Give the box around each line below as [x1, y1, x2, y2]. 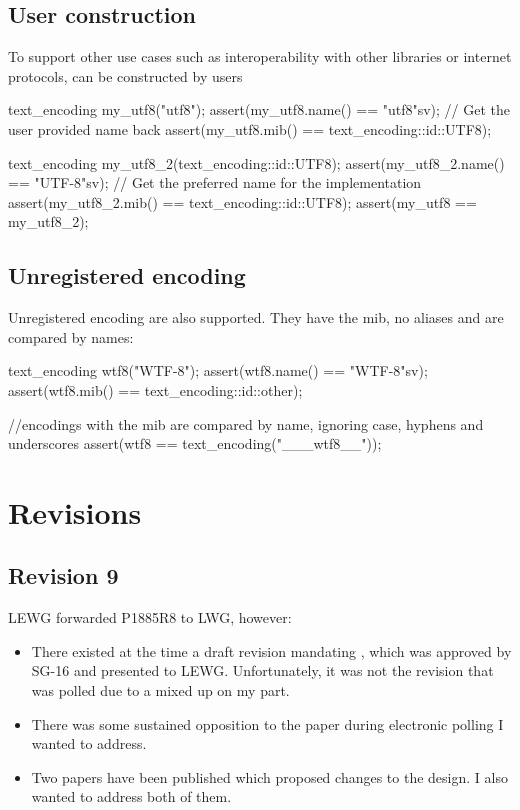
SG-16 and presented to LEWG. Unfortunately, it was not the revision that [31, 660, 494, 681]
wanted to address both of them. [31, 786, 232, 807]
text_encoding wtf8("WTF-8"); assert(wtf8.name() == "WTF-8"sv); [8, 360, 428, 381]
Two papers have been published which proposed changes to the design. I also [31, 766, 508, 787]
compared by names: [8, 326, 134, 347]
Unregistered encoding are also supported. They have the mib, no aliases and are [8, 307, 504, 328]
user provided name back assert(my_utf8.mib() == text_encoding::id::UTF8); [8, 118, 492, 139]
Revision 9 [8, 560, 119, 591]
